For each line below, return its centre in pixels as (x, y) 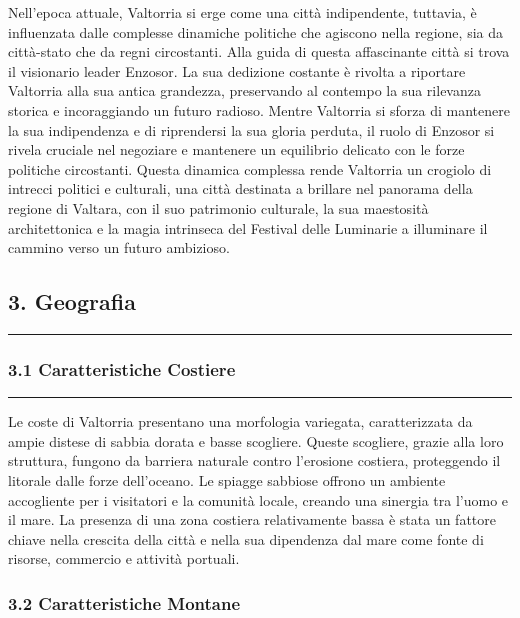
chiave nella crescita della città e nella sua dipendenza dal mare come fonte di (246, 538)
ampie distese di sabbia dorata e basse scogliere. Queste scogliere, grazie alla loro (256, 440)
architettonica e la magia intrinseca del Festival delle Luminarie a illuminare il (248, 227)
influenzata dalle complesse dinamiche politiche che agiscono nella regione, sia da (255, 31)
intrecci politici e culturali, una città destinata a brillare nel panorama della (240, 188)
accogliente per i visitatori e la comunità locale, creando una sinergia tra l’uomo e (258, 499)
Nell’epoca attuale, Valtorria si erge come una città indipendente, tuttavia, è (242, 12)
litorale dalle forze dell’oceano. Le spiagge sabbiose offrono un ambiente (227, 479)
